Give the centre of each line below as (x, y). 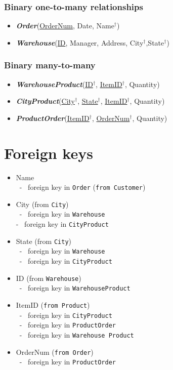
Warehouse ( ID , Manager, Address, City (80, 42)
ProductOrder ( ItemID (53, 118)
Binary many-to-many (50, 65)
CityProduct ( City (45, 101)
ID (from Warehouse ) (49, 278)
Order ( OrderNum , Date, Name (65, 26)
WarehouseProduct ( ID (54, 84)
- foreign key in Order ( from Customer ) (82, 187)
